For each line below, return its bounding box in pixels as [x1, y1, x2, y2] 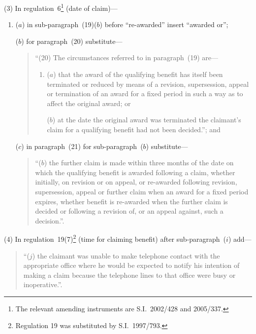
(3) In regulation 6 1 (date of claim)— [4, 1, 118, 13]
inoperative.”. [23, 279, 63, 290]
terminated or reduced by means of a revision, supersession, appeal [47, 78, 249, 89]
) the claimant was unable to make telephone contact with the [32, 250, 220, 260]
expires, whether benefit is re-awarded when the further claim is [35, 196, 228, 206]
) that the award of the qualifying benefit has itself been [53, 69, 223, 79]
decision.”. [35, 215, 64, 225]
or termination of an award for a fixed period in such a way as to [47, 88, 243, 99]
